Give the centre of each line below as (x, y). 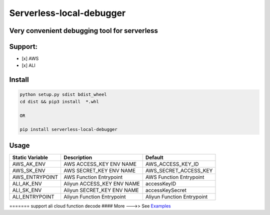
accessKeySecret (166, 190)
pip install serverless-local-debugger (68, 129)
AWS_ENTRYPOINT (35, 177)
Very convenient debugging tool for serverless (84, 31)
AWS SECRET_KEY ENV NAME (100, 171)
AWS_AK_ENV (29, 164)
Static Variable (30, 157)
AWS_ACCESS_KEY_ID (172, 164)
